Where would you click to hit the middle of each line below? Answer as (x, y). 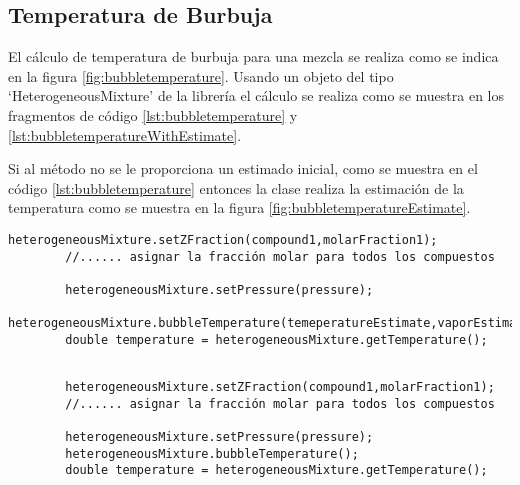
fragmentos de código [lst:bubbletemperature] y (153, 114)
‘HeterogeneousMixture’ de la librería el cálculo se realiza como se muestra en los (256, 95)
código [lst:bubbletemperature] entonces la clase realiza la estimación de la (236, 187)
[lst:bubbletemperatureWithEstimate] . (125, 134)
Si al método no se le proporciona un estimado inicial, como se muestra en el (243, 168)
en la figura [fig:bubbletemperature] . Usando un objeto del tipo (201, 75)
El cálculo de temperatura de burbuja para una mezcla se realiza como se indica (253, 56)
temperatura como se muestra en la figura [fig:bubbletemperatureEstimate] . (239, 207)
